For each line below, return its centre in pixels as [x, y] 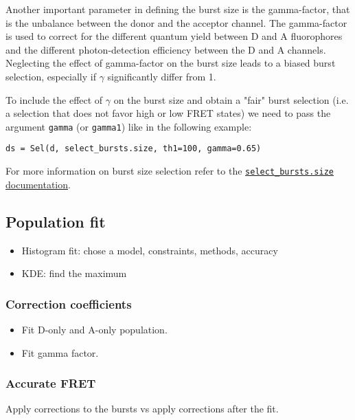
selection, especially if [51, 76]
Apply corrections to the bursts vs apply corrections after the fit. [142, 409]
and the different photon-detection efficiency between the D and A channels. [166, 49]
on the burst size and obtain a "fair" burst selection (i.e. [231, 99]
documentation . [38, 184]
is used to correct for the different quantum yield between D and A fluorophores [174, 36]
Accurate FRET [51, 383]
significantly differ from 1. [162, 76]
